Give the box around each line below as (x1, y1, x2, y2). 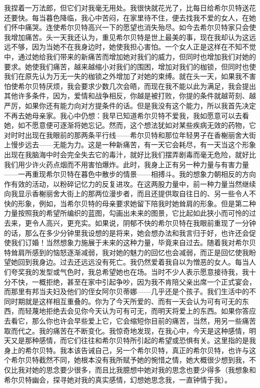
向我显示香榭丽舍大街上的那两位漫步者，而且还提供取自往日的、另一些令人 (4, 188, 249, 199)
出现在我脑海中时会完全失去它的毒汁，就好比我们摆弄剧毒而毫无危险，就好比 (4, 149, 256, 159)
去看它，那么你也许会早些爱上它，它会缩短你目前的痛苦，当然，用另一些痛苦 (4, 316, 256, 326)
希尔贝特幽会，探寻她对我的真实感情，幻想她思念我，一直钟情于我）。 (4, 374, 231, 385)
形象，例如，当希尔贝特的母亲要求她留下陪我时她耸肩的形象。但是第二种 (17, 198, 256, 208)
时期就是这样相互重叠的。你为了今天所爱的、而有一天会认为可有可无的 (10, 296, 242, 306)
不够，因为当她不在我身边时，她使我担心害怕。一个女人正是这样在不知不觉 (10, 41, 256, 52)
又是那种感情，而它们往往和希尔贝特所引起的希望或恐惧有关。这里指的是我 (10, 335, 256, 346)
